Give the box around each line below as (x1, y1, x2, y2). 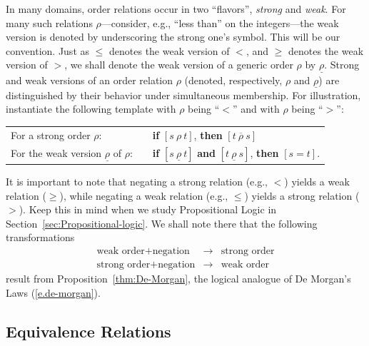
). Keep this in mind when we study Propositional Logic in (19, 202, 277, 217)
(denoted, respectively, (184, 72, 283, 87)
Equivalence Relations (6, 320, 171, 342)
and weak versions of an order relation (6, 72, 173, 87)
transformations (6, 230, 75, 245)
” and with (233, 101, 280, 116)
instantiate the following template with (6, 101, 176, 116)
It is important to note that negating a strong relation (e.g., (6, 174, 268, 189)
